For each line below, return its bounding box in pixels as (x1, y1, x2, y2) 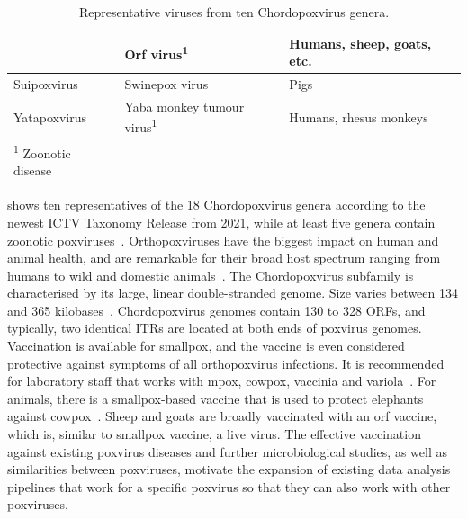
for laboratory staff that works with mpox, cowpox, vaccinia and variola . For (7, 371, 436, 390)
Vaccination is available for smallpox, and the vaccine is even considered (7, 336, 405, 355)
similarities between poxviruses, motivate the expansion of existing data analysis (7, 460, 451, 479)
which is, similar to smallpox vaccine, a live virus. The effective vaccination (7, 425, 421, 443)
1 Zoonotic (13, 140, 71, 162)
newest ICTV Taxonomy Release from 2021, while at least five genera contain (7, 212, 436, 231)
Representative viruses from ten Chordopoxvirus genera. (78, 3, 390, 21)
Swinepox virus (124, 75, 209, 94)
